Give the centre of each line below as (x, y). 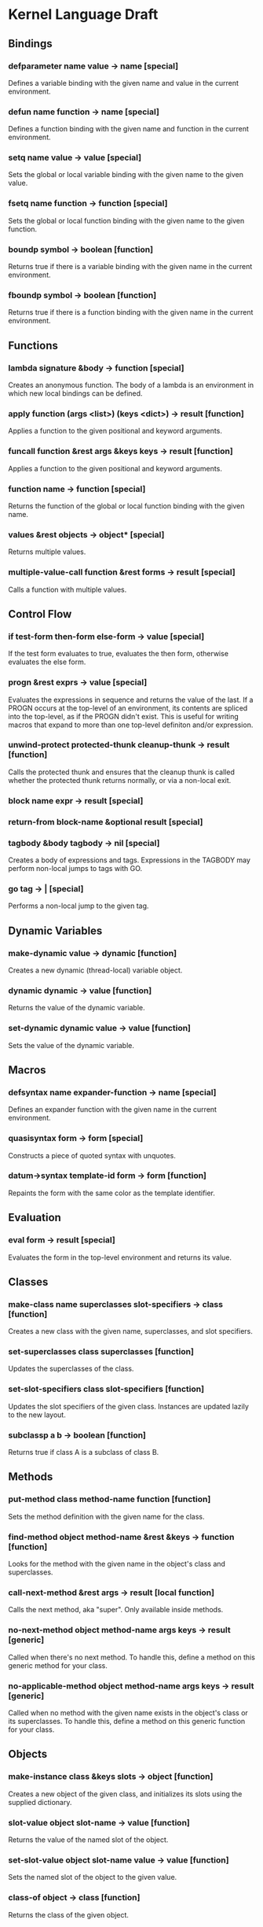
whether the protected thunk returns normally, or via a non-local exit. (120, 780)
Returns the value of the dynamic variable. (77, 1008)
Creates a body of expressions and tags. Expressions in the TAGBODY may (130, 860)
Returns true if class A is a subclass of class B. (84, 1453)
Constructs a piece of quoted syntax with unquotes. (92, 1155)
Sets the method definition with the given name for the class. (107, 1516)
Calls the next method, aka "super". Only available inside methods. (116, 1610)
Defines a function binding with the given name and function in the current (129, 129)
